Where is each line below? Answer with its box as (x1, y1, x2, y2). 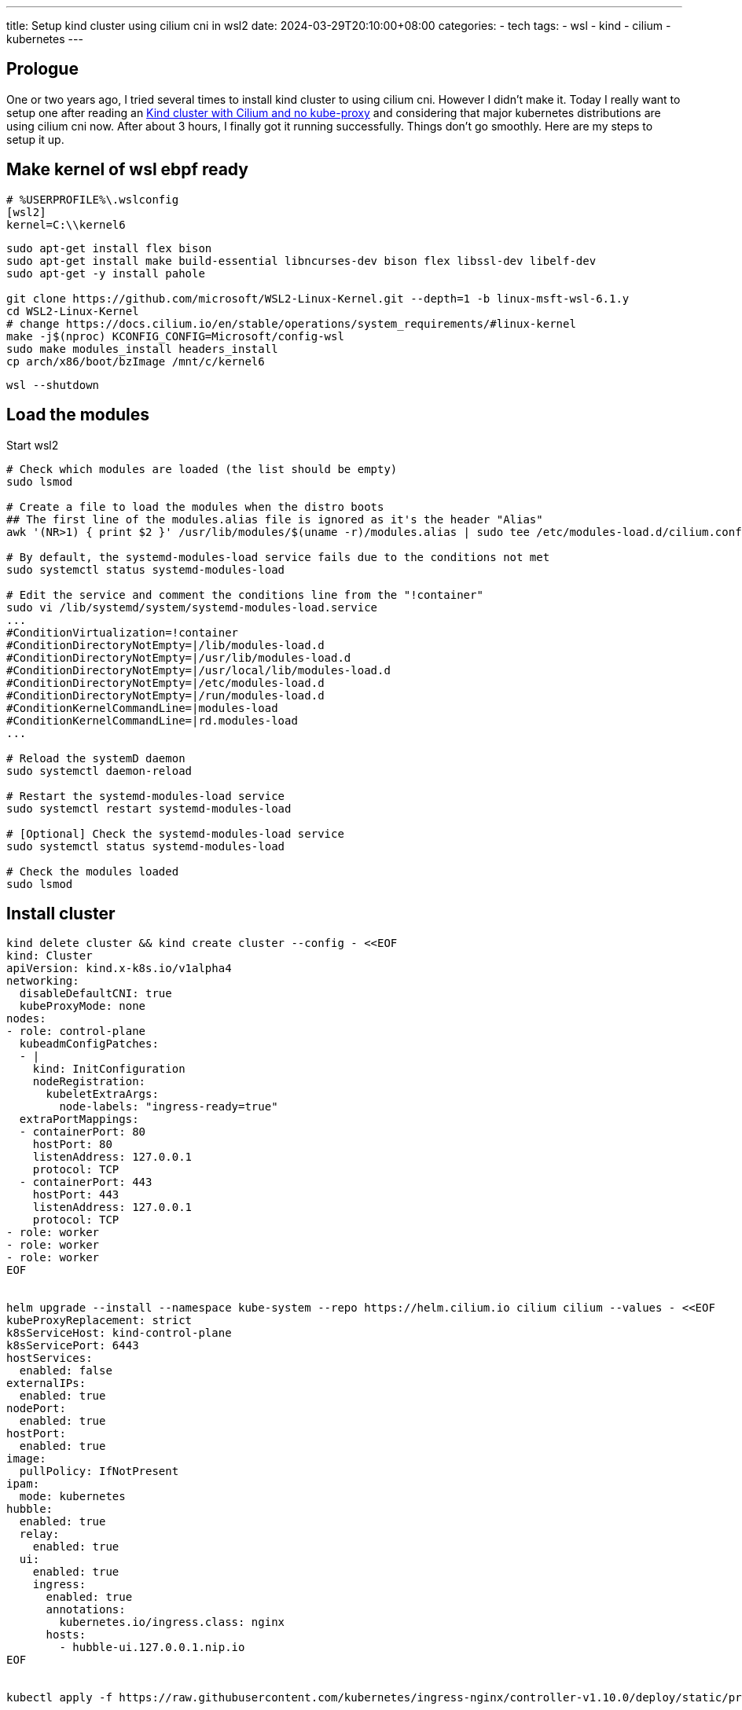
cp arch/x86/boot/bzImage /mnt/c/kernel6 (6, 354, 265, 368)
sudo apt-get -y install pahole (6, 266, 205, 280)
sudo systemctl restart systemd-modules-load (6, 802, 292, 815)
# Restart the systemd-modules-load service (6, 789, 285, 802)
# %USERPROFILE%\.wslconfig (6, 193, 179, 206)
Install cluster (6, 903, 116, 923)
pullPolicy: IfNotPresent (19, 1465, 179, 1478)
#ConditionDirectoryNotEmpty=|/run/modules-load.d (6, 688, 325, 702)
